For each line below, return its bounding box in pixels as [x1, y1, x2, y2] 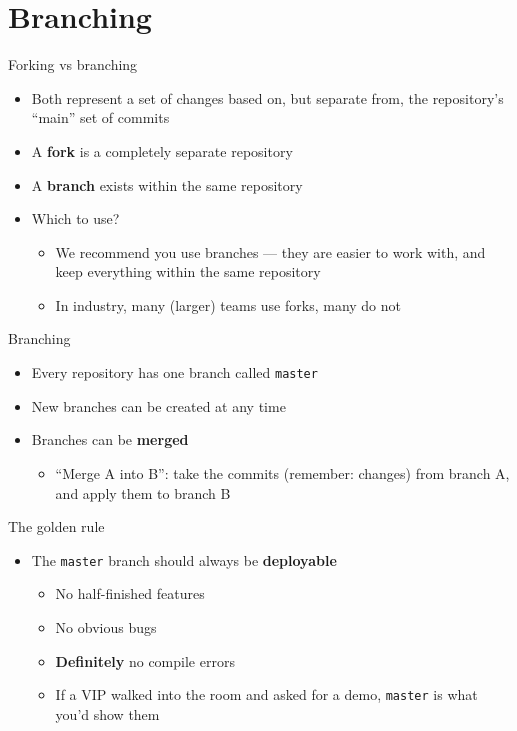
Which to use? [31, 208, 120, 229]
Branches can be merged [31, 429, 189, 450]
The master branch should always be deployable [31, 549, 337, 570]
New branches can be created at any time [31, 395, 286, 416]
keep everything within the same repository [55, 261, 321, 282]
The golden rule [8, 516, 105, 537]
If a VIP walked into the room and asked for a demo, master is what [55, 684, 478, 705]
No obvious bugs [55, 616, 157, 637]
